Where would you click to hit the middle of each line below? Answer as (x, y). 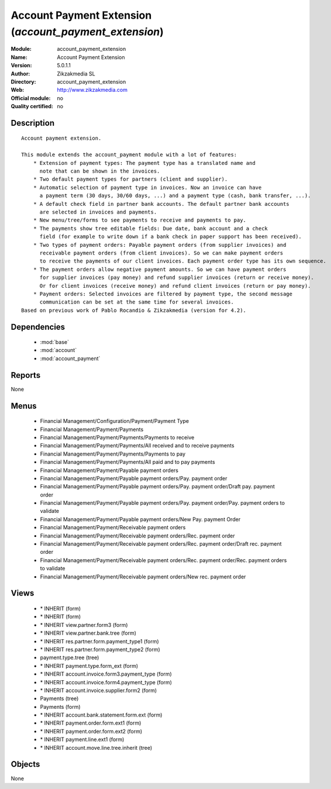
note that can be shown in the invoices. (100, 171)
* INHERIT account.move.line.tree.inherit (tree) (96, 747)
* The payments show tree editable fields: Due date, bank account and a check (151, 228)
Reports (26, 375)
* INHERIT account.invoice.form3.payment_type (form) (106, 674)
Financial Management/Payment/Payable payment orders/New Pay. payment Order (140, 519)
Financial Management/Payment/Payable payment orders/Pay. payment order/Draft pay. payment (157, 487)
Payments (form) (61, 707)
